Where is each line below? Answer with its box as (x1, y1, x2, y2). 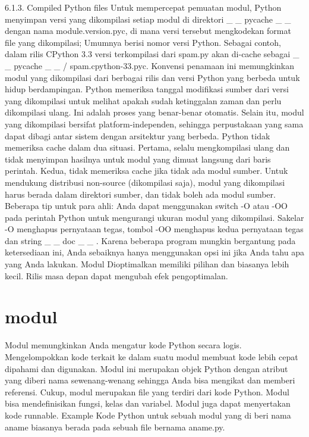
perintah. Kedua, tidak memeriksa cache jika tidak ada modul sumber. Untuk (5, 164, 288, 177)
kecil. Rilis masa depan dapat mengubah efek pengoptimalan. (5, 269, 228, 282)
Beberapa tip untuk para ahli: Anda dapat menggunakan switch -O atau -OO (5, 199, 288, 212)
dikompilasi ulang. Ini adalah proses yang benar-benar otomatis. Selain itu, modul (5, 106, 304, 118)
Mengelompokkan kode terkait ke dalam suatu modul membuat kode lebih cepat (5, 350, 298, 363)
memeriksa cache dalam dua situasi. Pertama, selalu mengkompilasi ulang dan (5, 141, 290, 154)
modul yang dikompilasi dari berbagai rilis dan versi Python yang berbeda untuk (5, 71, 300, 83)
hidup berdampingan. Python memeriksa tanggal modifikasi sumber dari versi (5, 83, 289, 95)
